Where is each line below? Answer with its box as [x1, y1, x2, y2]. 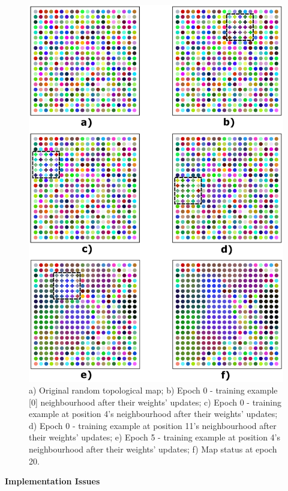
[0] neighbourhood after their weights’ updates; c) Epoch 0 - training [29, 395, 281, 408]
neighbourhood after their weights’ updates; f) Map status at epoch [29, 443, 277, 455]
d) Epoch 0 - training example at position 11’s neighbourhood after [29, 419, 277, 431]
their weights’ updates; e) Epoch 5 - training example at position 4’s [29, 431, 281, 443]
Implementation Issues [5, 475, 100, 487]
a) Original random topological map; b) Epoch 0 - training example [29, 384, 278, 397]
